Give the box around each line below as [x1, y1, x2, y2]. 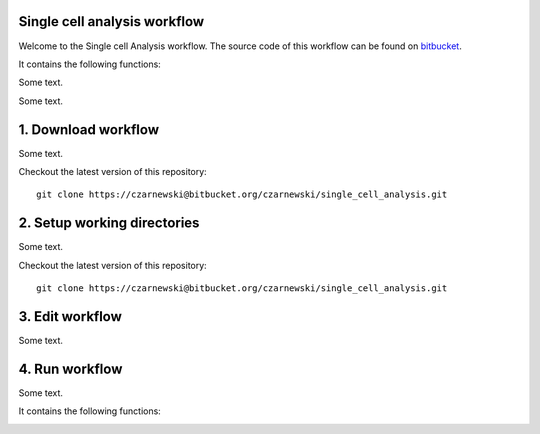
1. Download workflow [18, 121, 160, 138]
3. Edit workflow [18, 308, 122, 325]
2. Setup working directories [18, 215, 200, 232]
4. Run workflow [18, 360, 123, 377]
